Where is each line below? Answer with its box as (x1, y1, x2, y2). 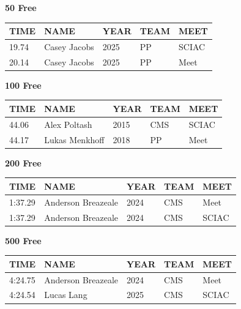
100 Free (5, 78, 42, 91)
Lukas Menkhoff (44, 133, 105, 146)
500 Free (5, 234, 42, 247)
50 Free (5, 1, 37, 13)
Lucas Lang (44, 288, 87, 301)
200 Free (5, 156, 42, 169)
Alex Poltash (44, 117, 92, 130)
